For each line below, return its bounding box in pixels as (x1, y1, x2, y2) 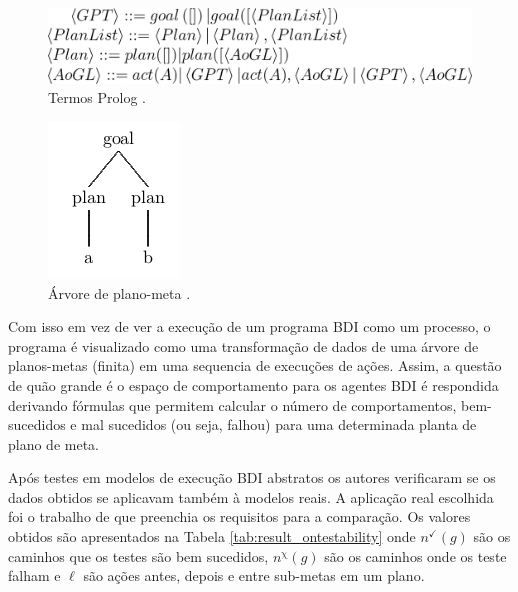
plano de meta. (8, 433, 99, 454)
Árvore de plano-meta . (48, 282, 191, 303)
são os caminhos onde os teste (324, 545, 507, 566)
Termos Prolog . (48, 87, 146, 108)
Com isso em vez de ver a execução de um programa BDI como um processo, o (8, 316, 491, 337)
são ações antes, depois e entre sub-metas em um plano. (83, 565, 425, 586)
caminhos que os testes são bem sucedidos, (8, 545, 269, 566)
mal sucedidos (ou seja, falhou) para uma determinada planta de (81, 414, 477, 435)
